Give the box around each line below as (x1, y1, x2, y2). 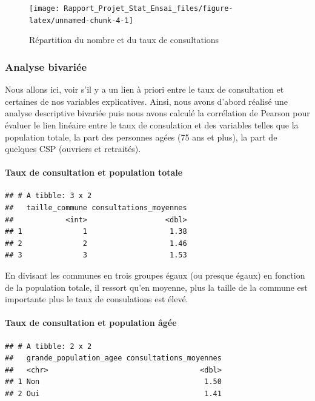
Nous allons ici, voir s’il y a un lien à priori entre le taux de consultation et (5, 83, 284, 96)
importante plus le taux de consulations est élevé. (5, 293, 188, 305)
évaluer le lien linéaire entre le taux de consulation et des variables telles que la (5, 118, 299, 131)
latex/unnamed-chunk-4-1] (29, 16, 133, 25)
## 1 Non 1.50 (5, 377, 222, 386)
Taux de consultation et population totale (5, 166, 183, 179)
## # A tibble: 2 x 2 (5, 342, 92, 351)
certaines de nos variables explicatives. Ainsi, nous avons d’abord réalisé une (5, 94, 288, 107)
